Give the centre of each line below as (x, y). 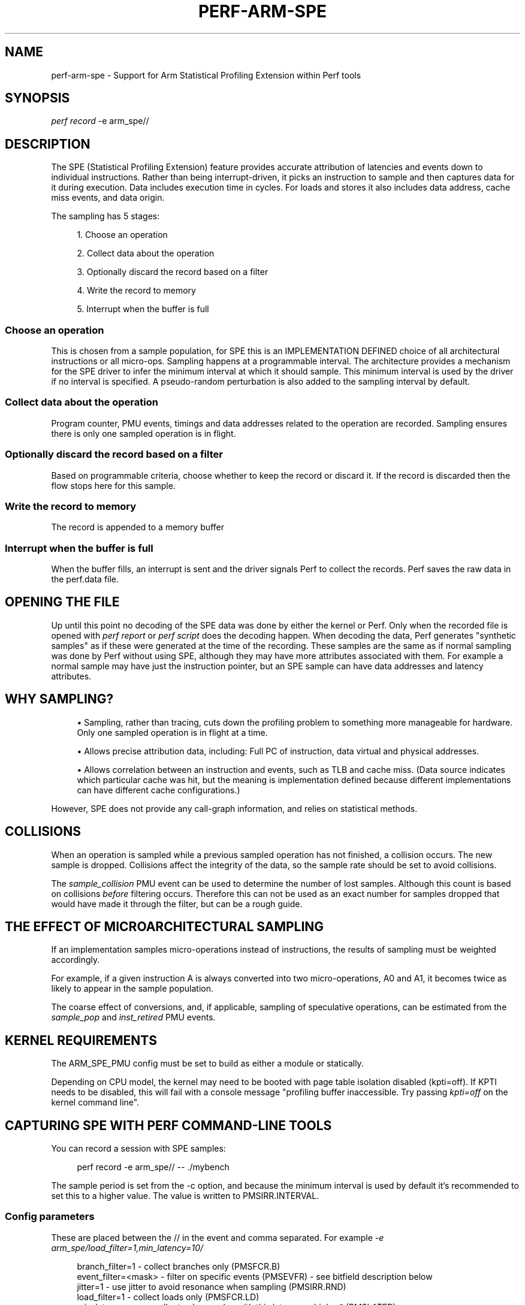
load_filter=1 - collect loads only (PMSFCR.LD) (168, 1297)
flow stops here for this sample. (113, 485)
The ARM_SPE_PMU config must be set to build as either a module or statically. (207, 1064)
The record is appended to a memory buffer (138, 527)
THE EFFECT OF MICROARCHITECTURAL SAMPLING (165, 926)
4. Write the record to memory (136, 291)
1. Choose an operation (122, 235)
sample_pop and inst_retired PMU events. (133, 1017)
